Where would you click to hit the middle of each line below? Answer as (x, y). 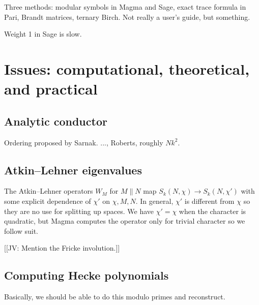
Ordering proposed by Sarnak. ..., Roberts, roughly (84, 142)
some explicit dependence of (48, 201)
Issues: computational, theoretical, (127, 68)
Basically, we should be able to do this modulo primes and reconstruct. (115, 297)
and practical (51, 89)
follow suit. (21, 231)
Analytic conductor (56, 121)
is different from (209, 201)
